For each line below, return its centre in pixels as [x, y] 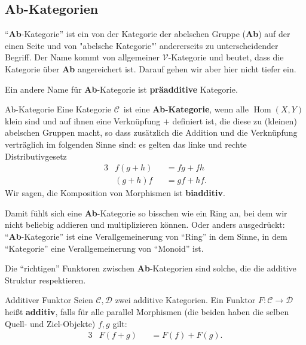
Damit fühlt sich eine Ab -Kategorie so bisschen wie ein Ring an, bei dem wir [146, 213]
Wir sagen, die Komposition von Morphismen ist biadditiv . [115, 193]
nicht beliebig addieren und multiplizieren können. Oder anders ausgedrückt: [145, 225]
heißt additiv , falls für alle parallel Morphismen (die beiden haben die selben [147, 311]
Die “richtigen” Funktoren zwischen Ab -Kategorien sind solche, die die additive [151, 268]
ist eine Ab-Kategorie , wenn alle [186, 109]
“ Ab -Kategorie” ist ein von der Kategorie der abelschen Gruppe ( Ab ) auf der [148, 34]
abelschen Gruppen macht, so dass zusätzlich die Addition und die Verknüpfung [151, 132]
